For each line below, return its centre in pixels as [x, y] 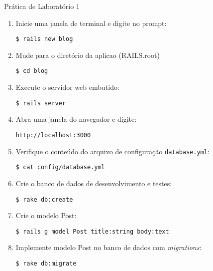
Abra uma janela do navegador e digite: [76, 119]
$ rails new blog [44, 39]
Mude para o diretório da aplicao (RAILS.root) [88, 55]
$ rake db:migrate [46, 264]
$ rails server [41, 103]
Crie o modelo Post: [46, 215]
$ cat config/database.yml [60, 167]
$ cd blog [32, 71]
